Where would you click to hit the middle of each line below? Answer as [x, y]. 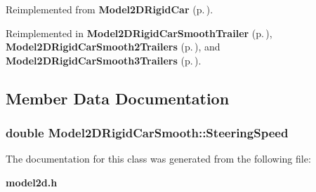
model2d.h [32, 182]
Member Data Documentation [118, 98]
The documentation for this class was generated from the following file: [158, 159]
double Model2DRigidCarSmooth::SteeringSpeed [147, 133]
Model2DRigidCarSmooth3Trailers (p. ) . [104, 60]
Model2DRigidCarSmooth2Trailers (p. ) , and [113, 47]
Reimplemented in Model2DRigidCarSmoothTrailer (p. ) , [139, 33]
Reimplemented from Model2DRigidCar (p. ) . [110, 9]
